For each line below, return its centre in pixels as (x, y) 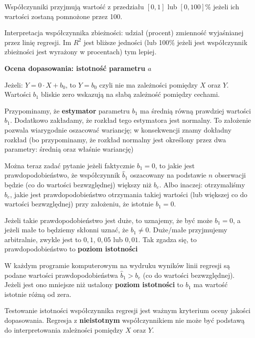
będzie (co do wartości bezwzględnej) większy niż (78, 184)
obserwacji (230, 175)
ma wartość (211, 284)
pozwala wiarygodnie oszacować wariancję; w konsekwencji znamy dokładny (118, 129)
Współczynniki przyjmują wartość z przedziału (74, 6)
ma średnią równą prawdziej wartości (196, 110)
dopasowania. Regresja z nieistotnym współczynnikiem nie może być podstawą (125, 320)
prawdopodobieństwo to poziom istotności (71, 249)
